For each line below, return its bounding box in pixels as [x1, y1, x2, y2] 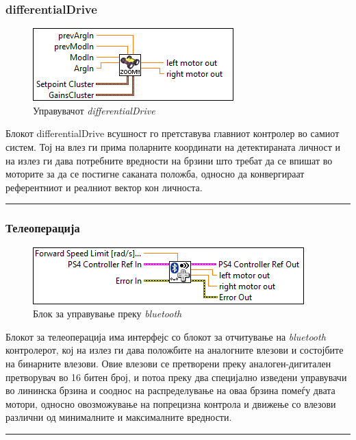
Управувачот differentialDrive [33, 103, 155, 117]
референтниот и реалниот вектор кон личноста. [5, 180, 203, 194]
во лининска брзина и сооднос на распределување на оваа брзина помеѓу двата [5, 383, 335, 398]
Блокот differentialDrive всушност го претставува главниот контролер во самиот [5, 126, 340, 140]
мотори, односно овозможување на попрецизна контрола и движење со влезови [5, 396, 336, 411]
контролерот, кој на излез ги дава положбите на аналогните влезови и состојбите [5, 343, 344, 357]
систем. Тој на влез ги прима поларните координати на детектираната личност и [5, 140, 341, 154]
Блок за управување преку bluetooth [33, 306, 182, 321]
